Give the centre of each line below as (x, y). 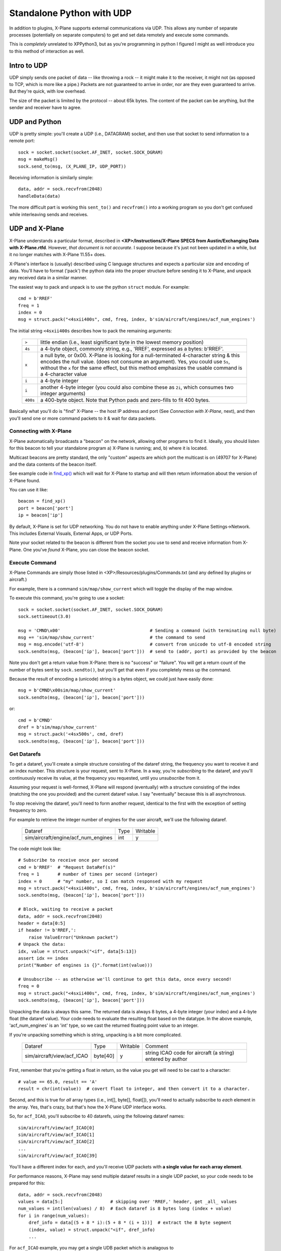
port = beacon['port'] (46, 508)
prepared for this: (27, 1183)
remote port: (22, 141)
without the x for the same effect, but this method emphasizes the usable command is (141, 368)
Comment (157, 1046)
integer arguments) (63, 394)
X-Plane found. (25, 480)
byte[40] (104, 1056)
